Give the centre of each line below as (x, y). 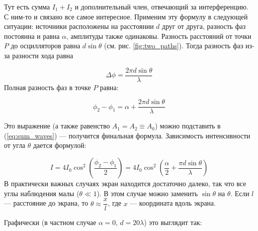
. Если (240, 193)
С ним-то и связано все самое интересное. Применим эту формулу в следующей (126, 16)
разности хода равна (43, 55)
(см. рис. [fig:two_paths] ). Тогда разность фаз (174, 46)
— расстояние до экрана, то (46, 203)
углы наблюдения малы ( (42, 193)
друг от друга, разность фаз (204, 26)
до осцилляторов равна (45, 46)
